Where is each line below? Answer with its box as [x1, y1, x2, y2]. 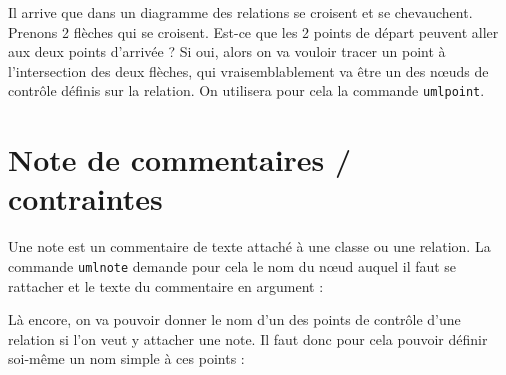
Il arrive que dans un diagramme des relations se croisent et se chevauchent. [8, 2, 473, 22]
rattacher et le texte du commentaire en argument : [8, 275, 324, 296]
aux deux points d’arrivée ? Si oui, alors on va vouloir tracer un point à [8, 41, 446, 62]
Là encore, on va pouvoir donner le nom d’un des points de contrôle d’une [8, 309, 461, 330]
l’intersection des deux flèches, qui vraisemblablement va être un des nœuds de [8, 60, 489, 81]
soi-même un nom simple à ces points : [8, 348, 245, 369]
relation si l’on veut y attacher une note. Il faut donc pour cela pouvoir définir [8, 328, 488, 349]
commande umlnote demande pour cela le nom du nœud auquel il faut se [8, 255, 457, 276]
